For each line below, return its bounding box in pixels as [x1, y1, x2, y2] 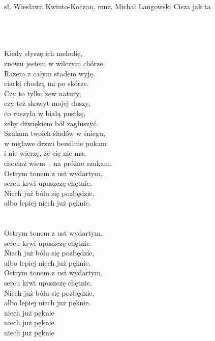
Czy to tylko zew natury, [4, 88, 81, 98]
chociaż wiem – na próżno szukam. [4, 157, 112, 168]
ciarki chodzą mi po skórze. [4, 78, 89, 89]
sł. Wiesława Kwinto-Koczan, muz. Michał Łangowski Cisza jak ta [4, 1, 211, 11]
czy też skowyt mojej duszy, [4, 98, 90, 108]
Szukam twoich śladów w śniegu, [4, 128, 105, 138]
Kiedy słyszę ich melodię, [4, 48, 83, 59]
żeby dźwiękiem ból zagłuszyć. [4, 118, 99, 128]
